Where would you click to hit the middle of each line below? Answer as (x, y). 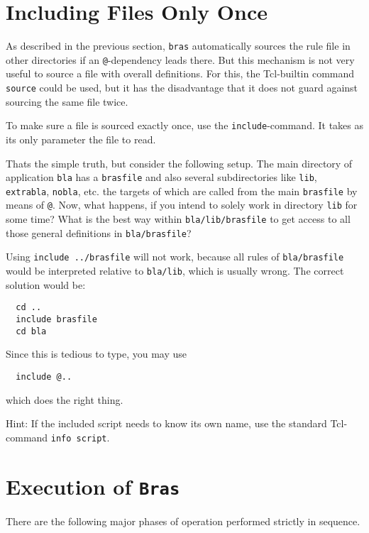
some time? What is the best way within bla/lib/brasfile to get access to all (178, 219)
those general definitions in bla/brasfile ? (99, 232)
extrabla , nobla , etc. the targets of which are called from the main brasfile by (182, 191)
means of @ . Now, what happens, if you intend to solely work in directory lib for (182, 205)
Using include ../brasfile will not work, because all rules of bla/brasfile (175, 257)
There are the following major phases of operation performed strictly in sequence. (183, 521)
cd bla (31, 331)
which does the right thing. (65, 399)
